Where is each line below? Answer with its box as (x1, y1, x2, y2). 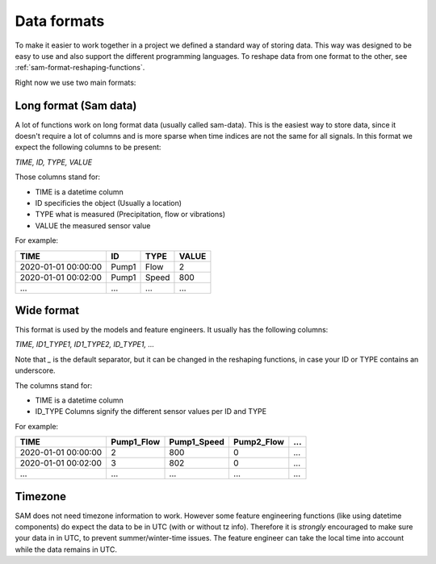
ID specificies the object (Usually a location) (35, 198, 182, 207)
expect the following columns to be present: (15, 142, 161, 152)
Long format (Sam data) (15, 98, 137, 112)
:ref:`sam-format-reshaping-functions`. (15, 63, 145, 73)
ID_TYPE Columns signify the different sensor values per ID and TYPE (35, 407, 266, 416)
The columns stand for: (15, 380, 93, 391)
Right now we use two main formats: (15, 77, 136, 87)
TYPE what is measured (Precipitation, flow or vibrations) (35, 210, 226, 219)
